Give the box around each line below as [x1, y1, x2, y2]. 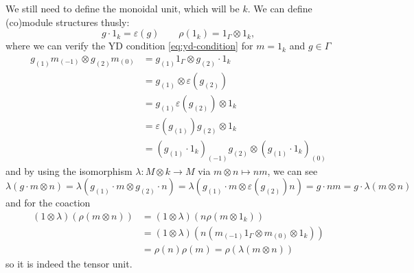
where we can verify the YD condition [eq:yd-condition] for [5, 38, 253, 53]
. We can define [247, 1, 312, 15]
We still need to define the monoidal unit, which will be [5, 1, 240, 15]
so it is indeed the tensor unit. [5, 256, 133, 270]
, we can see [267, 163, 318, 178]
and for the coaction [5, 195, 91, 210]
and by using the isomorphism [5, 163, 133, 178]
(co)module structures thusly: [5, 14, 130, 29]
